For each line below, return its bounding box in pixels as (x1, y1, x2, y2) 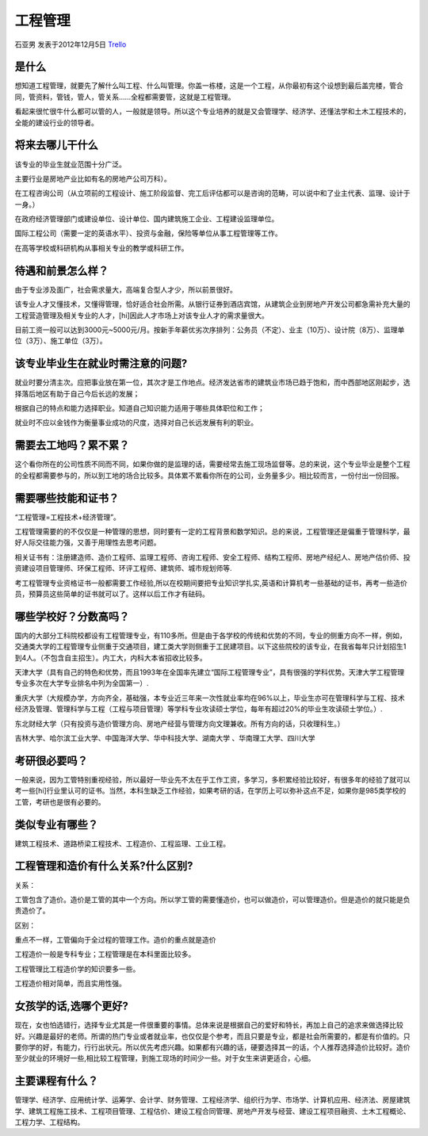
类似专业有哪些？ (14, 817, 98, 832)
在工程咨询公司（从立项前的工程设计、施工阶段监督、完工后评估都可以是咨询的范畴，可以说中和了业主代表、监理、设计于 (14, 189, 411, 198)
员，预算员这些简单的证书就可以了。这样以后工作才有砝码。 (14, 589, 209, 599)
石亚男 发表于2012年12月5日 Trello (14, 40, 127, 49)
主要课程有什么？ (14, 1074, 98, 1088)
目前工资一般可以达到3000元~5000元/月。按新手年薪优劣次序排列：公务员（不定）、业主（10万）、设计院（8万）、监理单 (14, 325, 405, 335)
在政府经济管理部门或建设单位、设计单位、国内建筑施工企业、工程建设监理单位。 (14, 214, 279, 224)
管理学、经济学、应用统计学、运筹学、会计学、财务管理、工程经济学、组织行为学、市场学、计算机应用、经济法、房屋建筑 (14, 1095, 411, 1105)
